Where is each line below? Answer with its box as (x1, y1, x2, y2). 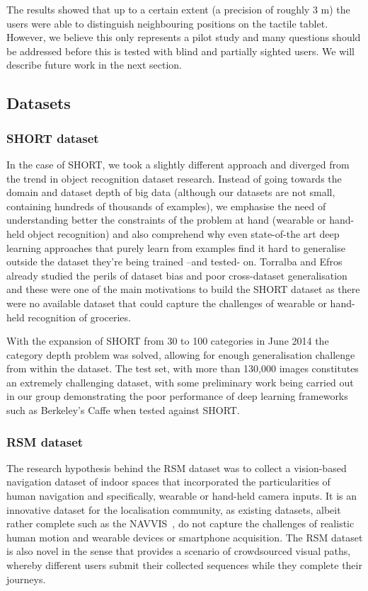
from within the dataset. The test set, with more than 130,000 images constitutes (6, 361, 359, 376)
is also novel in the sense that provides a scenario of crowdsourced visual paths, (6, 544, 351, 558)
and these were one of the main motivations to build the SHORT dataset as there (6, 282, 360, 297)
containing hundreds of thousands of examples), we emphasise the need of (6, 198, 326, 213)
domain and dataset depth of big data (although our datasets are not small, (6, 185, 335, 200)
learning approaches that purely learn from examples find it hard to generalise (6, 240, 345, 255)
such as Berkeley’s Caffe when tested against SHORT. (6, 403, 240, 418)
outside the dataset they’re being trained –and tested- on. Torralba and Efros (6, 254, 343, 269)
